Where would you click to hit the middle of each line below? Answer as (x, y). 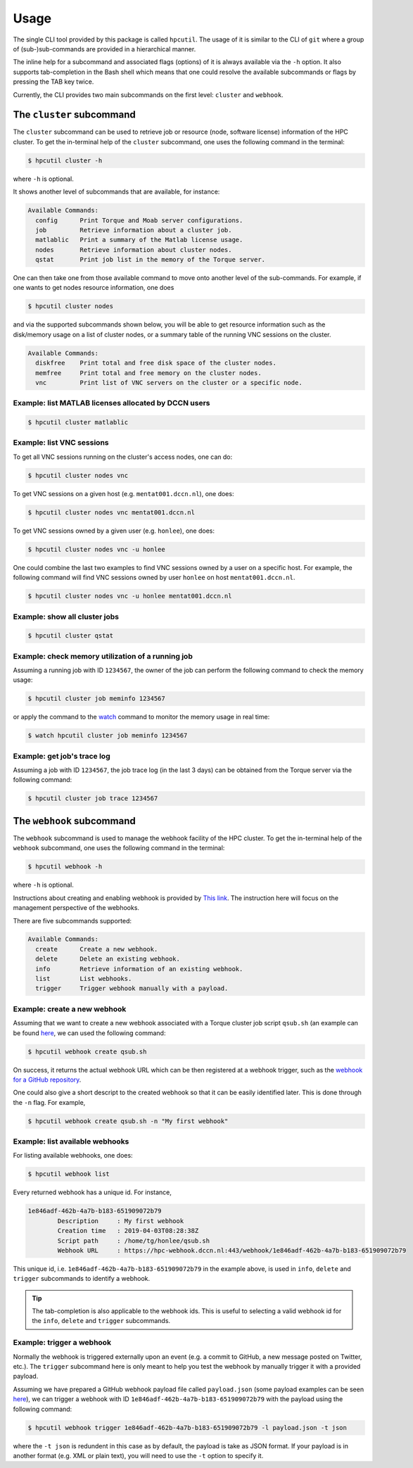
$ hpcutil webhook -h (65, 867)
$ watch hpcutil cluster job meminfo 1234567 (108, 736)
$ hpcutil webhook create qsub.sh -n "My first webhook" (128, 1121)
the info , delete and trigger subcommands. (101, 1321)
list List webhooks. (84, 979)
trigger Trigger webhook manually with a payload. (132, 988)
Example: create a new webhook (70, 1008)
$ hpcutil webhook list (69, 1174)
